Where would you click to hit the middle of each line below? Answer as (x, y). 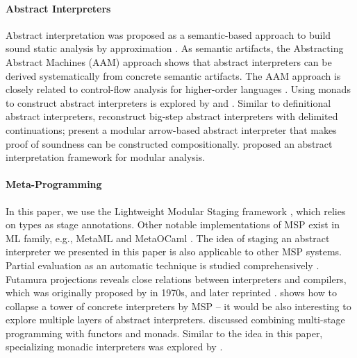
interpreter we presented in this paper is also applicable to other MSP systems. (174, 252)
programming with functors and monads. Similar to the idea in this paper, (164, 333)
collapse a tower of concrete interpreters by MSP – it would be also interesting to (178, 306)
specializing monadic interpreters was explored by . (114, 347)
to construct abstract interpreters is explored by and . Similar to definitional (168, 102)
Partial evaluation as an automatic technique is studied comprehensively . (163, 265)
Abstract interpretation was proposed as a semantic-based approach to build (168, 34)
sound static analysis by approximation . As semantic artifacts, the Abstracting (175, 48)
